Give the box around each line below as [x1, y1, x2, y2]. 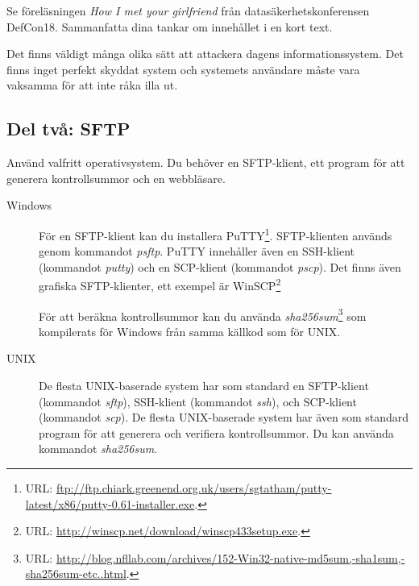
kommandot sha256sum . [39, 440, 158, 457]
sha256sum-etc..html [25, 565, 127, 582]
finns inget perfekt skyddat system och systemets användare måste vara [6, 60, 360, 77]
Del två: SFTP [6, 116, 131, 141]
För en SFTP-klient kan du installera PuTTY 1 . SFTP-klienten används [39, 224, 392, 243]
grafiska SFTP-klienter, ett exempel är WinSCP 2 [39, 275, 281, 294]
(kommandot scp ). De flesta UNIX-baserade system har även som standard [39, 409, 409, 426]
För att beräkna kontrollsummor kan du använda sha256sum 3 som [39, 305, 367, 324]
